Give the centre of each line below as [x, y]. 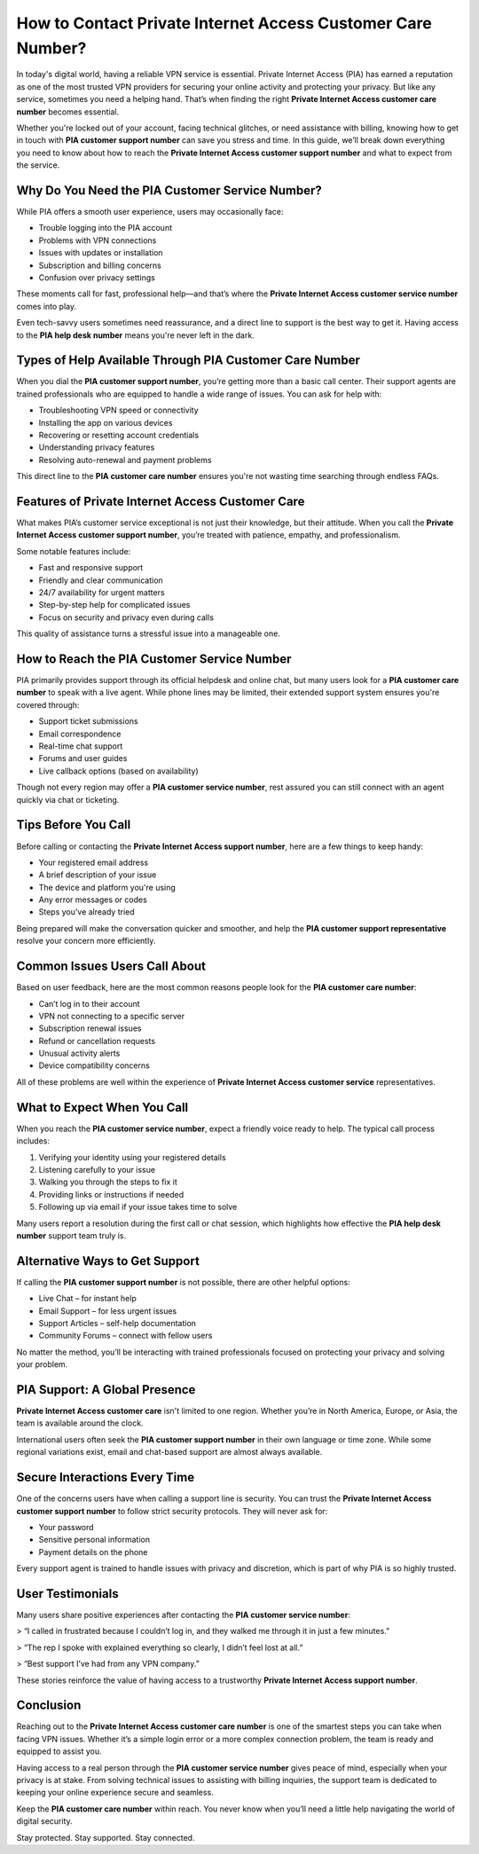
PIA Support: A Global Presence [106, 1390]
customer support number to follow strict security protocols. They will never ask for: [172, 1511]
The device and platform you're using [107, 887]
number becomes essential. [68, 112]
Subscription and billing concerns [100, 265]
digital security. [44, 1821]
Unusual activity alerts [79, 1053]
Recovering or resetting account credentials [119, 435]
